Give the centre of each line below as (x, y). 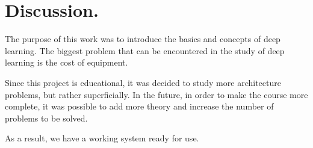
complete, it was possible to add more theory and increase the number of (139, 106)
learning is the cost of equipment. (67, 62)
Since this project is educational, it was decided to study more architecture (143, 82)
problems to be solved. (46, 118)
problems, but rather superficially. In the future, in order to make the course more (156, 94)
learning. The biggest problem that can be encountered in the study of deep (145, 50)
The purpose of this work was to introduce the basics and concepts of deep (143, 39)
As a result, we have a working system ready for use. (102, 138)
